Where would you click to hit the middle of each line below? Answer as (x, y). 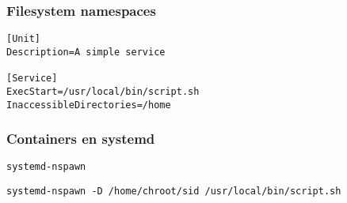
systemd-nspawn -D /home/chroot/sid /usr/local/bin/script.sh (174, 192)
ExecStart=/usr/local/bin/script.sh (103, 91)
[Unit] (23, 39)
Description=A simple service (86, 52)
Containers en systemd (81, 139)
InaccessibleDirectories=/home (89, 105)
